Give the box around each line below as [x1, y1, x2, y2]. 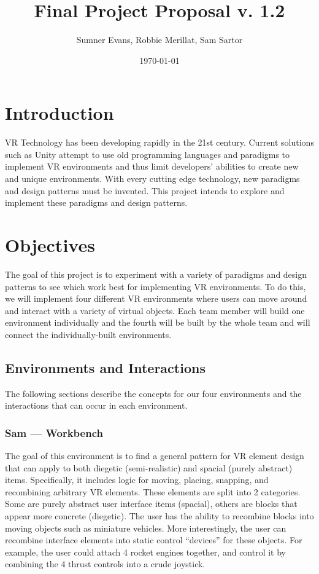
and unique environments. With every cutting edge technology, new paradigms [5, 172, 300, 185]
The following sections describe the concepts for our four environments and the [5, 387, 302, 399]
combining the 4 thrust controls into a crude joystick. [5, 557, 206, 570]
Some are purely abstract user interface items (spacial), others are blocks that [5, 497, 298, 510]
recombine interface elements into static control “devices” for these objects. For [5, 533, 302, 546]
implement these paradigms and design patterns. [5, 196, 188, 209]
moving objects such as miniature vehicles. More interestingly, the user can [5, 521, 286, 534]
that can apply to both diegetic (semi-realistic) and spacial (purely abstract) [5, 461, 293, 474]
